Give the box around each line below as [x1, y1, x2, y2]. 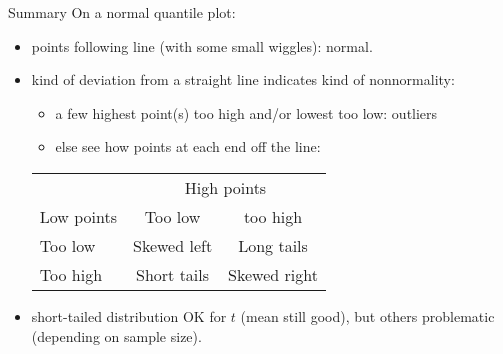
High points [184, 175, 267, 199]
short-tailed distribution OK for [31, 305, 227, 326]
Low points [39, 204, 117, 228]
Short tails [136, 262, 210, 286]
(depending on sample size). [31, 325, 202, 346]
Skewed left [133, 233, 213, 257]
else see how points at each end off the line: [55, 136, 321, 157]
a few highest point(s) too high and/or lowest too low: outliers [55, 102, 438, 123]
